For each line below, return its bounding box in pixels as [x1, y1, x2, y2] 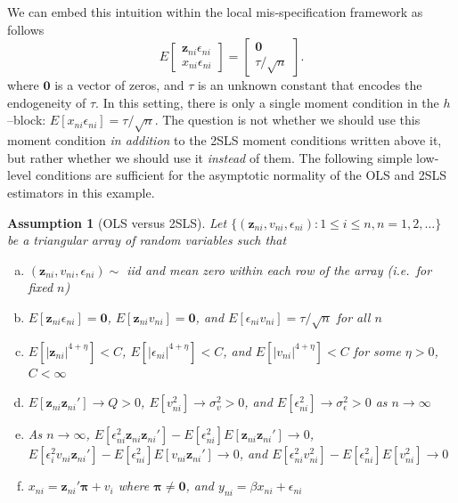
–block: [7, 110, 46, 129]
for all [336, 307, 371, 326]
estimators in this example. [7, 183, 155, 201]
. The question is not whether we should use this [154, 110, 421, 129]
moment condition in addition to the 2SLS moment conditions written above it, [7, 131, 442, 150]
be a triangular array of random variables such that [7, 231, 287, 249]
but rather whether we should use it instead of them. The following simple [7, 148, 413, 166]
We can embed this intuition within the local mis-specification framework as [7, 3, 423, 20]
